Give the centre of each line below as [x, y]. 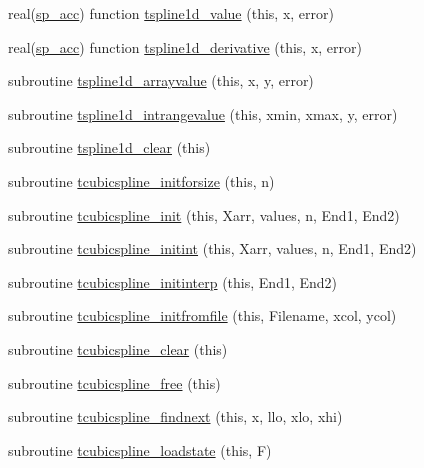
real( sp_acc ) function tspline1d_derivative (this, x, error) [185, 46]
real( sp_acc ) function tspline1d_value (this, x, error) [171, 13]
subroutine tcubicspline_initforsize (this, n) [141, 180]
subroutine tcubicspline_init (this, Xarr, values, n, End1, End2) [204, 214]
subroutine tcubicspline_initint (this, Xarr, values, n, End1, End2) [212, 248]
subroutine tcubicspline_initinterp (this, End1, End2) [173, 281]
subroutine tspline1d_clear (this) [109, 147]
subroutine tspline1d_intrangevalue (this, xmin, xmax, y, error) [203, 113]
